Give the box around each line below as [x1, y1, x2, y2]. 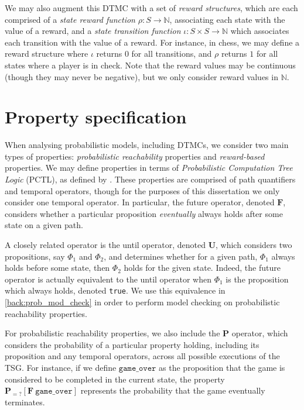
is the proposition [226, 273, 289, 285]
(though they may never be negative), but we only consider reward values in [5, 70, 278, 82]
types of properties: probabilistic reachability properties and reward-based [5, 150, 265, 162]
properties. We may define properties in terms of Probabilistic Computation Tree [5, 161, 293, 174]
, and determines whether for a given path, [104, 250, 258, 262]
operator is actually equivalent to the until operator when [5, 273, 211, 285]
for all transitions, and [131, 47, 212, 60]
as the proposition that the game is [159, 361, 285, 374]
